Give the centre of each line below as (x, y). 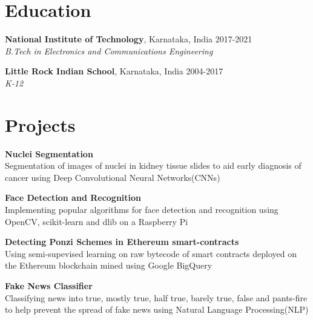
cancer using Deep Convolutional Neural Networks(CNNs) (113, 177)
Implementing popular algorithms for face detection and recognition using (142, 209)
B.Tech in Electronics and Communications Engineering (109, 51)
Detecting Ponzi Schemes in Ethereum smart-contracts (122, 242)
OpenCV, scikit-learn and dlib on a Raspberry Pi (97, 221)
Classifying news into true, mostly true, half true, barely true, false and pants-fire (156, 297)
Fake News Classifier (49, 285)
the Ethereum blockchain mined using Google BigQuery (109, 265)
